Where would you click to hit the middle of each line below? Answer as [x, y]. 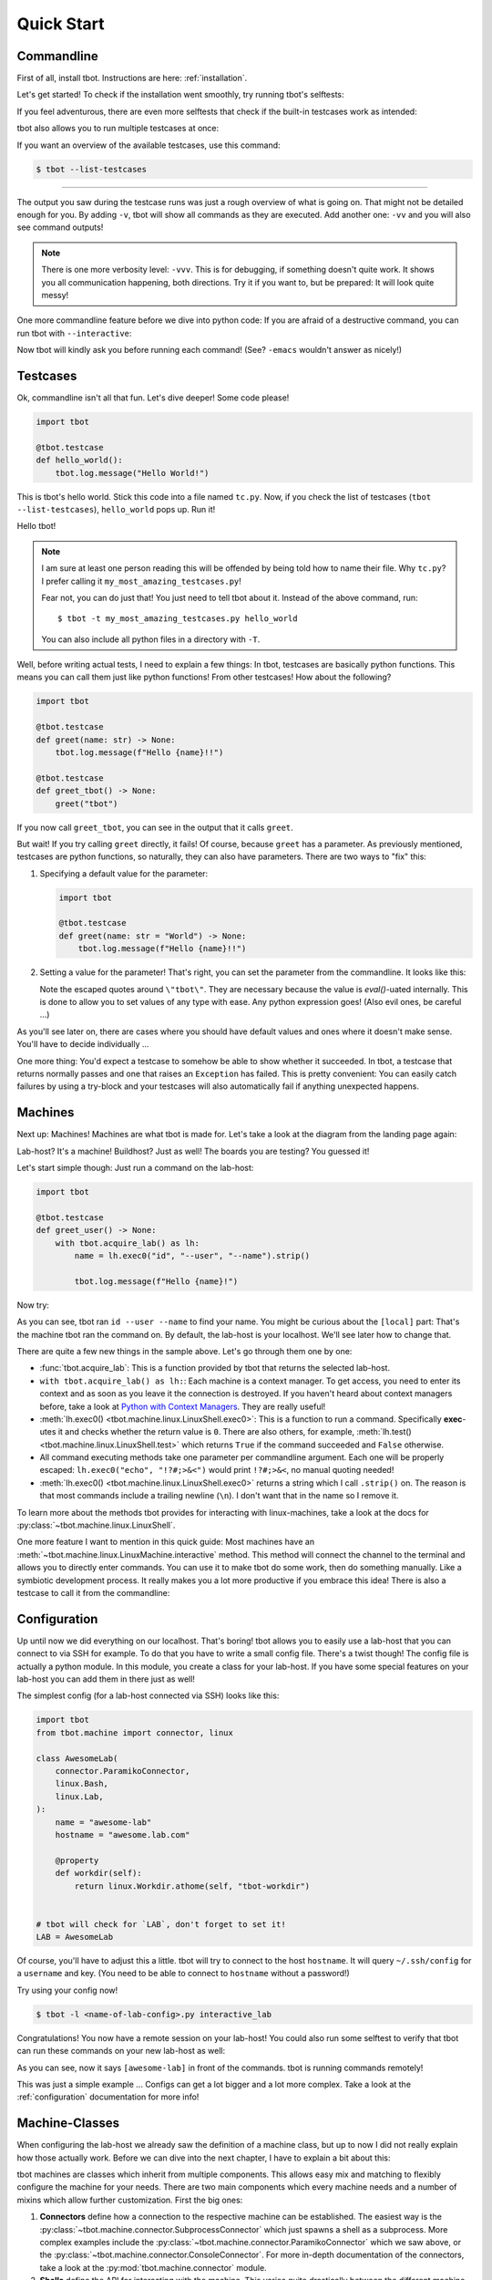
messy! [55, 295]
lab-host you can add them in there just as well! [106, 1679]
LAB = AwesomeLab [75, 1937]
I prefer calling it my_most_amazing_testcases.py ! [141, 581]
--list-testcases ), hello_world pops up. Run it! [116, 509]
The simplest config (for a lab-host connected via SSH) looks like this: [148, 1695]
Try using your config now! [67, 1990]
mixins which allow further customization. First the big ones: [130, 2200]
